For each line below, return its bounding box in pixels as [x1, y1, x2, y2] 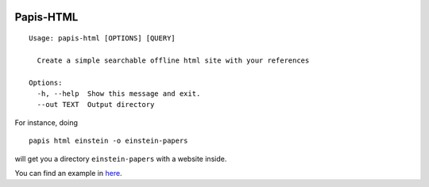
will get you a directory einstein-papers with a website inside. [14, 154, 227, 163]
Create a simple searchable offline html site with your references [37, 55, 310, 65]
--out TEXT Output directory [37, 100, 155, 109]
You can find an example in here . [14, 168, 122, 177]
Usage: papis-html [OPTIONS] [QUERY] [29, 34, 176, 43]
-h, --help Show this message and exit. [37, 89, 201, 98]
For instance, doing [14, 117, 79, 127]
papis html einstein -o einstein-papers [29, 136, 188, 146]
